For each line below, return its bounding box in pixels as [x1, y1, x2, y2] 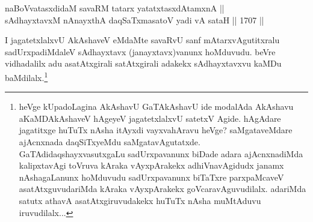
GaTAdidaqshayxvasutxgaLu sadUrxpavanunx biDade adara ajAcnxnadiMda [19, 147, 303, 160]
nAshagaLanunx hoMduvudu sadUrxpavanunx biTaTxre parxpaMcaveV [19, 170, 284, 183]
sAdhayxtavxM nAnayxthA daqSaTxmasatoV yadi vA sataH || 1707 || [5, 13, 264, 26]
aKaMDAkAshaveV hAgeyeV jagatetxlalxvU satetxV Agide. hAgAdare [19, 112, 281, 124]
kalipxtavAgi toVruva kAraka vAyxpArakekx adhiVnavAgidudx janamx [19, 159, 284, 172]
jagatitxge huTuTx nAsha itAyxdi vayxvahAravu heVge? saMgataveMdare [19, 124, 293, 136]
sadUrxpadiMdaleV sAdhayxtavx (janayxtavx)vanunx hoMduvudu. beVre [5, 45, 276, 58]
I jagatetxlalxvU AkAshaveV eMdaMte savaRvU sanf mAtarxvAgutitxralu [5, 34, 280, 46]
